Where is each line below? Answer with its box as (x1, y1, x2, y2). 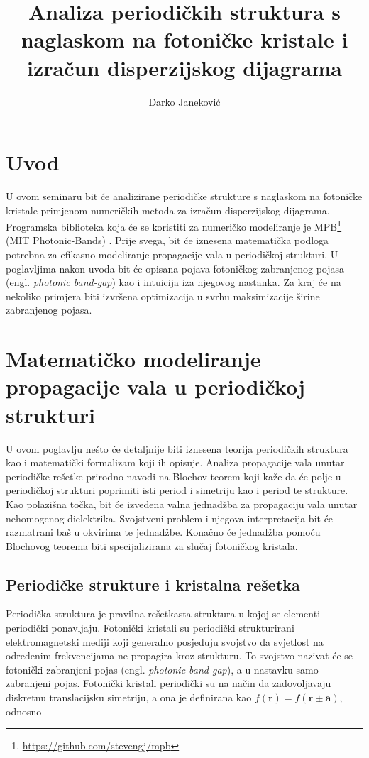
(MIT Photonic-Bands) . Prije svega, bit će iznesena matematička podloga (6, 233, 329, 248)
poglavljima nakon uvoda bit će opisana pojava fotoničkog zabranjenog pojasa (6, 260, 345, 275)
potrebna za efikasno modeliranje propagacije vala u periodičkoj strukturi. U (6, 247, 338, 262)
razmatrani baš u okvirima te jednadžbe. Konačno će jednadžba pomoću (6, 524, 321, 539)
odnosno (6, 703, 42, 718)
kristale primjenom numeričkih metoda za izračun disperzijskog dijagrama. (6, 202, 330, 217)
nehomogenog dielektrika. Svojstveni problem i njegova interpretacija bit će (6, 510, 334, 525)
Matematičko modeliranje (6, 344, 261, 373)
